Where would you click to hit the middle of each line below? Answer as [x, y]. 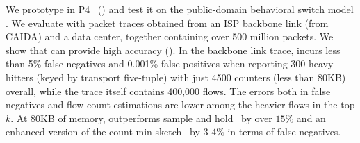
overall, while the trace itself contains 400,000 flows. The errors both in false [168, 91]
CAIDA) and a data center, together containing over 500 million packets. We [170, 36]
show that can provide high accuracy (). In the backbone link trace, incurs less [173, 50]
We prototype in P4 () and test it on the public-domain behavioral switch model [180, 9]
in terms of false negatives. [284, 132]
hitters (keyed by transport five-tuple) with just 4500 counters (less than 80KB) [176, 77]
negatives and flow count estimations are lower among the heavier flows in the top [180, 104]
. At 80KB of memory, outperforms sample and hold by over [141, 118]
